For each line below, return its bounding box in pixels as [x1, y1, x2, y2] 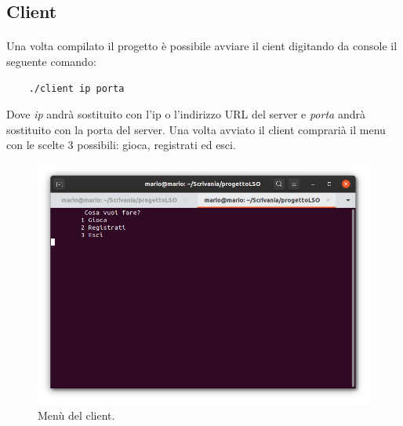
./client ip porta [28, 82, 125, 94]
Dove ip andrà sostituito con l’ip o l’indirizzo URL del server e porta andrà [6, 106, 365, 122]
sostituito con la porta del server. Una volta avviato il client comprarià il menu [6, 121, 386, 137]
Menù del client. [38, 406, 115, 423]
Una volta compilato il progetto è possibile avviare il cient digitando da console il [6, 38, 398, 54]
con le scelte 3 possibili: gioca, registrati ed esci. [6, 137, 236, 153]
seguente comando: [6, 53, 96, 69]
